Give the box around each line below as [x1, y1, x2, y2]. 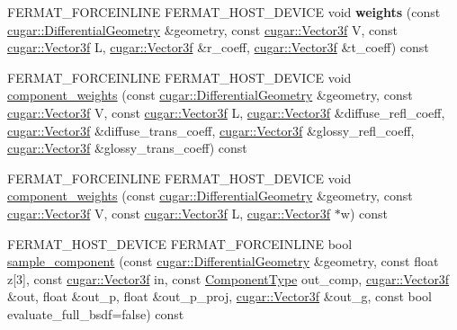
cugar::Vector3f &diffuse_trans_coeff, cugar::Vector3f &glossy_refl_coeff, [7, 120, 415, 139]
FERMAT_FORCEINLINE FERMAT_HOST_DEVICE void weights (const [7, 3, 441, 21]
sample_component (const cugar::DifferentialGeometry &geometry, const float [7, 252, 439, 271]
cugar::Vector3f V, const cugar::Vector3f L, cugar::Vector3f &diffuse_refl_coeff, [7, 103, 445, 121]
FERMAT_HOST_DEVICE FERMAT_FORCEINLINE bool [7, 234, 353, 253]
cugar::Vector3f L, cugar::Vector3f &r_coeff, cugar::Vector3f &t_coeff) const [7, 38, 429, 57]
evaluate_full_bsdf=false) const [7, 304, 184, 323]
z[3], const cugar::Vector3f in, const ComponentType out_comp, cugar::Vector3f [7, 269, 450, 288]
